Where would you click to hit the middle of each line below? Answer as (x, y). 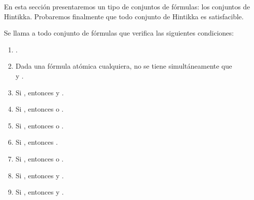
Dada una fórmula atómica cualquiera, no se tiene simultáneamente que (124, 66)
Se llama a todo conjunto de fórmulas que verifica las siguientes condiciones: (119, 33)
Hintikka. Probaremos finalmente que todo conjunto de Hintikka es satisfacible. (124, 16)
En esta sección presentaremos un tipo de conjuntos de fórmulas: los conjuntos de (127, 6)
